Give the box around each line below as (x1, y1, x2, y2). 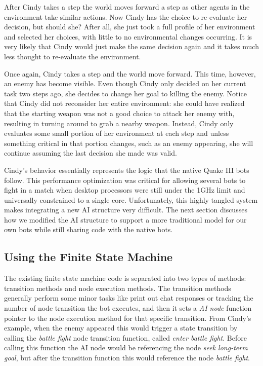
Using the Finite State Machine (4, 249, 173, 265)
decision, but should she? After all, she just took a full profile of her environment (4, 21, 255, 32)
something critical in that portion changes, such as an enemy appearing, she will (4, 137, 253, 148)
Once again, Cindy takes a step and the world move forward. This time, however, (4, 68, 256, 79)
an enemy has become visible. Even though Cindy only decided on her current (4, 78, 246, 89)
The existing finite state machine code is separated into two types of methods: (4, 273, 246, 283)
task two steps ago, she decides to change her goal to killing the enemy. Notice (4, 88, 247, 98)
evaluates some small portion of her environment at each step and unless (4, 128, 229, 138)
